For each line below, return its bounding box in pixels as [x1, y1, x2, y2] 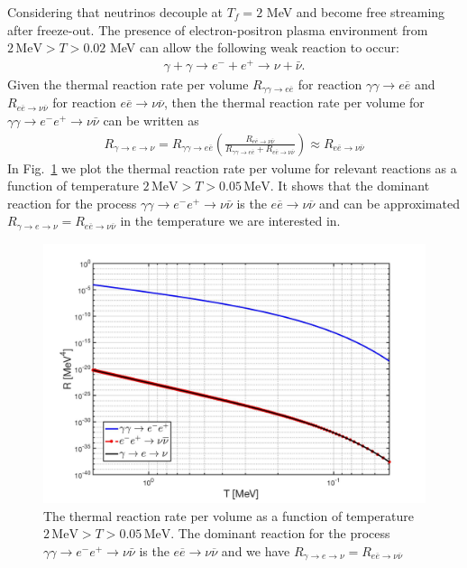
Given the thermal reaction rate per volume [7, 74, 249, 93]
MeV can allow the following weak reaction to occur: [109, 38, 399, 57]
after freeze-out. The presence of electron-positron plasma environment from [7, 20, 428, 39]
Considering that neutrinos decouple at [7, 3, 224, 21]
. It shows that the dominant [270, 176, 430, 195]
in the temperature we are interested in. [120, 211, 341, 230]
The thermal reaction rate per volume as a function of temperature [43, 506, 414, 525]
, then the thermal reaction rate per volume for [164, 93, 425, 112]
